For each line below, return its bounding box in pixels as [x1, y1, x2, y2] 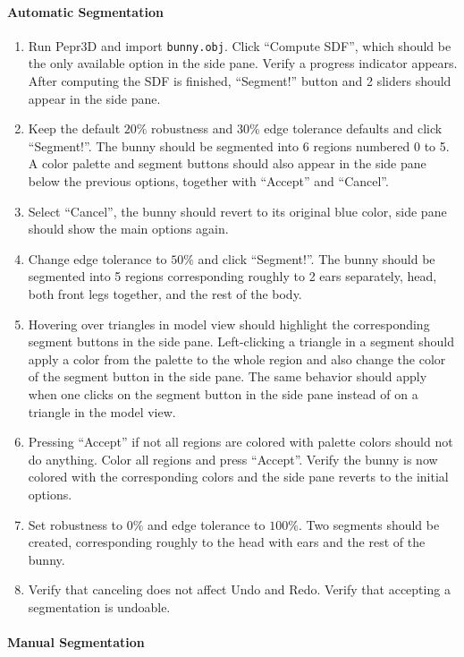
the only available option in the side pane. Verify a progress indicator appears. [28, 54, 458, 73]
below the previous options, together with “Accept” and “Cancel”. [28, 172, 389, 191]
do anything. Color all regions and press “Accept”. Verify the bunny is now [28, 449, 438, 468]
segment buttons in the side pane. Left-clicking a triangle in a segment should [28, 332, 455, 351]
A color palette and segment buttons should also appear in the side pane [28, 154, 426, 173]
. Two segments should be [298, 515, 440, 533]
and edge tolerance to [148, 515, 266, 533]
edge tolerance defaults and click [264, 119, 443, 138]
